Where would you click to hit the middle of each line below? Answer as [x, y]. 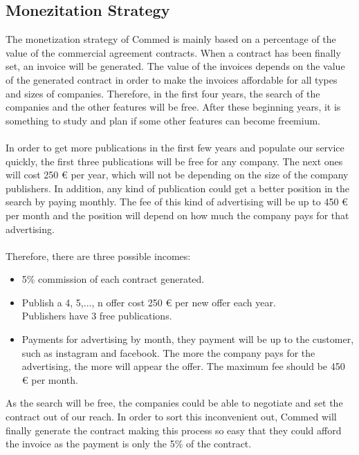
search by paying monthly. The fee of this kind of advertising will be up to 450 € [177, 202]
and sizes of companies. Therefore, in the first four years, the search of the [163, 93]
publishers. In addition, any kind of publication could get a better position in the [178, 188]
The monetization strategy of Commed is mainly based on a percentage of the [171, 39]
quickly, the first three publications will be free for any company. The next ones [174, 161]
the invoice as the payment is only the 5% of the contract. [129, 444]
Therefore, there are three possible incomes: [98, 256]
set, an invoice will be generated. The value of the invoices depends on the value [175, 66]
